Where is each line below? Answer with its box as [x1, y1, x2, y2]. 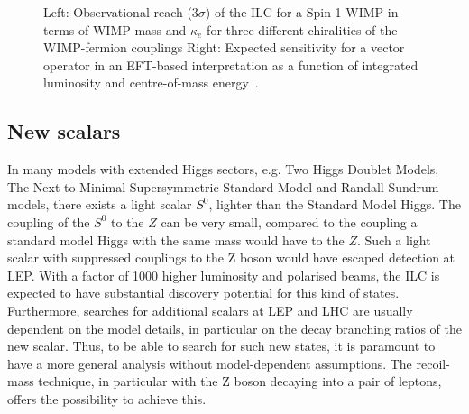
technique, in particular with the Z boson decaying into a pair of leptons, [38, 372, 442, 391]
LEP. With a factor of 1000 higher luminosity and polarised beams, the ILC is [7, 265, 440, 284]
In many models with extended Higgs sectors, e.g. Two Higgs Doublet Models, [7, 160, 439, 179]
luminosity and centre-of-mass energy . [43, 73, 259, 92]
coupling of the [7, 212, 90, 231]
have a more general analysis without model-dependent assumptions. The [7, 354, 412, 373]
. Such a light [356, 230, 431, 249]
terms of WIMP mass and [43, 20, 187, 39]
